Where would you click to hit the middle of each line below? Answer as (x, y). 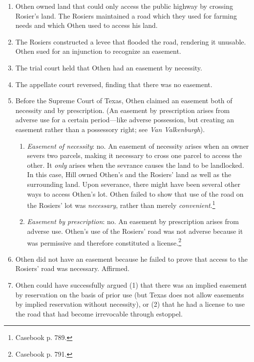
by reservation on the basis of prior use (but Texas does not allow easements (130, 294)
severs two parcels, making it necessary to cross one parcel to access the (135, 155)
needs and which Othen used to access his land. (86, 25)
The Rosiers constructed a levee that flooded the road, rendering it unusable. (131, 41)
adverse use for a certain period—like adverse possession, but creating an (125, 120)
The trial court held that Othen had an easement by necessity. (109, 67)
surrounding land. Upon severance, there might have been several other (134, 184)
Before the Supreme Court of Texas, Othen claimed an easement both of (124, 101)
